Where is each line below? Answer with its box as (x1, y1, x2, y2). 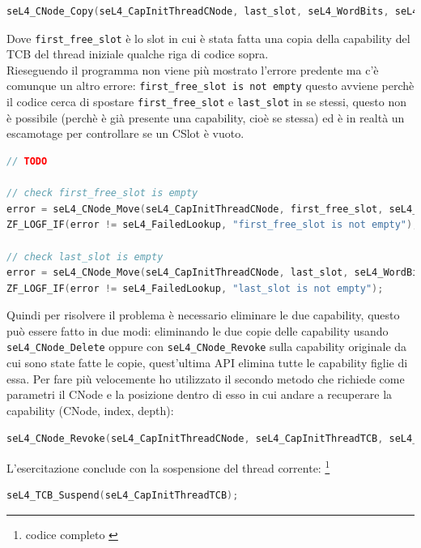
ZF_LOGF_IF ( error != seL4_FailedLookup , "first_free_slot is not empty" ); (6, 219, 419, 231)
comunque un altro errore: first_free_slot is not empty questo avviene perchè (6, 77, 415, 94)
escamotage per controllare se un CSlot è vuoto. (6, 125, 245, 142)
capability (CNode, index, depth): (6, 401, 174, 418)
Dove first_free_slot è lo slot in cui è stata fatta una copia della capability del (6, 29, 410, 46)
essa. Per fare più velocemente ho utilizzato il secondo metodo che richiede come (6, 370, 405, 387)
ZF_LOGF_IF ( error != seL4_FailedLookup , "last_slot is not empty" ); (6, 282, 384, 294)
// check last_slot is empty (6, 250, 164, 263)
